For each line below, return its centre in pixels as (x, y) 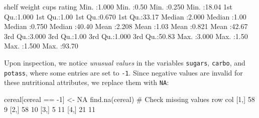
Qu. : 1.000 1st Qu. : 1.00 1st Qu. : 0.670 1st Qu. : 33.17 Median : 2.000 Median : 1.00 (125, 16)
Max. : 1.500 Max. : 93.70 (41, 46)
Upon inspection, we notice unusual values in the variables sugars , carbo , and (125, 62)
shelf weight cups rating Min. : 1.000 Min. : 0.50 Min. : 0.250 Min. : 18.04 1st (118, 6)
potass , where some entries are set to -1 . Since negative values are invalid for (123, 72)
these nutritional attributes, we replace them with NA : (87, 82)
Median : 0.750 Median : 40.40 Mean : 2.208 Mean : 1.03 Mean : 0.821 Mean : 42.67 (126, 26)
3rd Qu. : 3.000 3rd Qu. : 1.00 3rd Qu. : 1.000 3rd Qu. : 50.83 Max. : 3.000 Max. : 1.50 (126, 36)
